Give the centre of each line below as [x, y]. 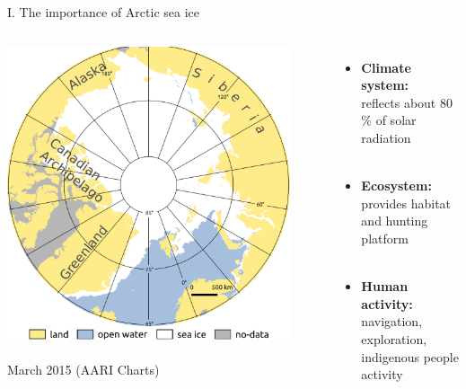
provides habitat [406, 203]
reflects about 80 [407, 102]
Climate [386, 67]
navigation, [392, 321]
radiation [386, 137]
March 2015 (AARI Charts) [84, 370]
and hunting [395, 221]
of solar [396, 120]
